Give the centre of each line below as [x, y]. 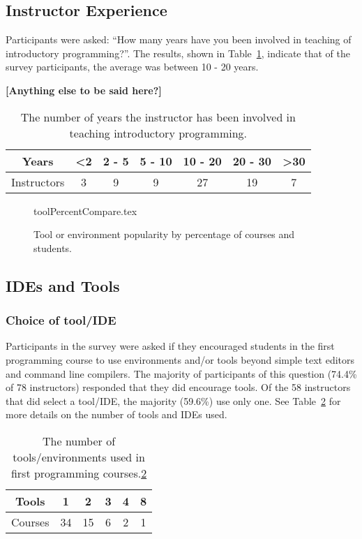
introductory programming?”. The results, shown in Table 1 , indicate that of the [178, 53]
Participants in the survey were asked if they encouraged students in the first [170, 346]
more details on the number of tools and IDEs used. [116, 414]
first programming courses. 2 [79, 473]
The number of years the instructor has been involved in [158, 117]
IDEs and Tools [63, 285]
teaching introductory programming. [158, 133]
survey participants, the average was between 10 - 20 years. [132, 67]
